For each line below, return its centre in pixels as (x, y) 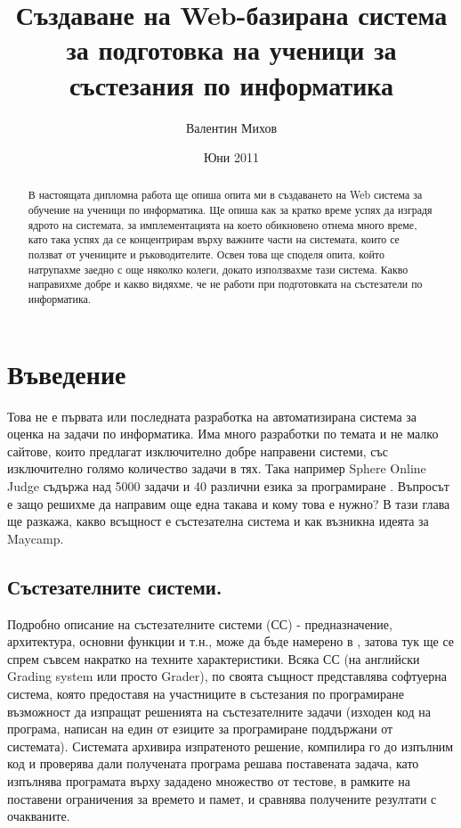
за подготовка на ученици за (231, 49)
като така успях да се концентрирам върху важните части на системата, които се (214, 239)
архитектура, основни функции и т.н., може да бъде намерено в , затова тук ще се (231, 641)
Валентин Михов (231, 127)
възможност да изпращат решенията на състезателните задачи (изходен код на (219, 711)
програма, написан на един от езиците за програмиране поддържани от (200, 729)
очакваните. (39, 816)
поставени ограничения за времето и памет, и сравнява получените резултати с (222, 798)
